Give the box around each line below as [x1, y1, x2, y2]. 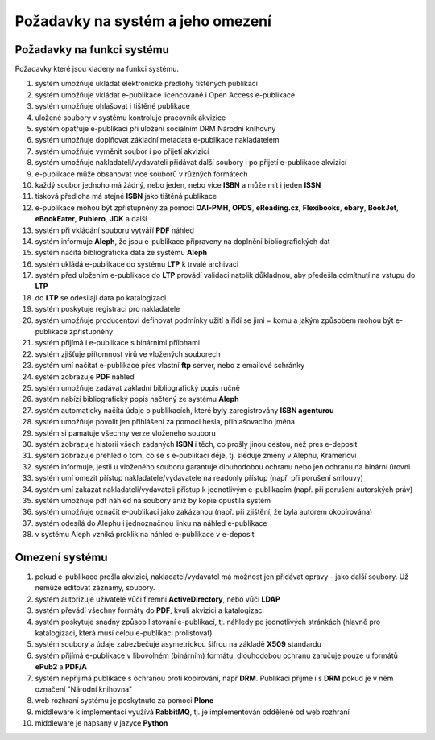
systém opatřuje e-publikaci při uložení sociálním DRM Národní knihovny [35, 124, 276, 134]
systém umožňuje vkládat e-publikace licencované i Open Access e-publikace [35, 89, 296, 100]
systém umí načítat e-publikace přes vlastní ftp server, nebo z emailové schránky [35, 361, 305, 370]
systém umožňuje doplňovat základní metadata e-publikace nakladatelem [35, 135, 280, 145]
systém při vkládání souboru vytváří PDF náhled [35, 225, 195, 235]
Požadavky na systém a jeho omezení [14, 12, 271, 30]
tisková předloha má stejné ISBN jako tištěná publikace [35, 192, 217, 201]
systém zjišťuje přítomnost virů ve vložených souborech [35, 349, 221, 358]
